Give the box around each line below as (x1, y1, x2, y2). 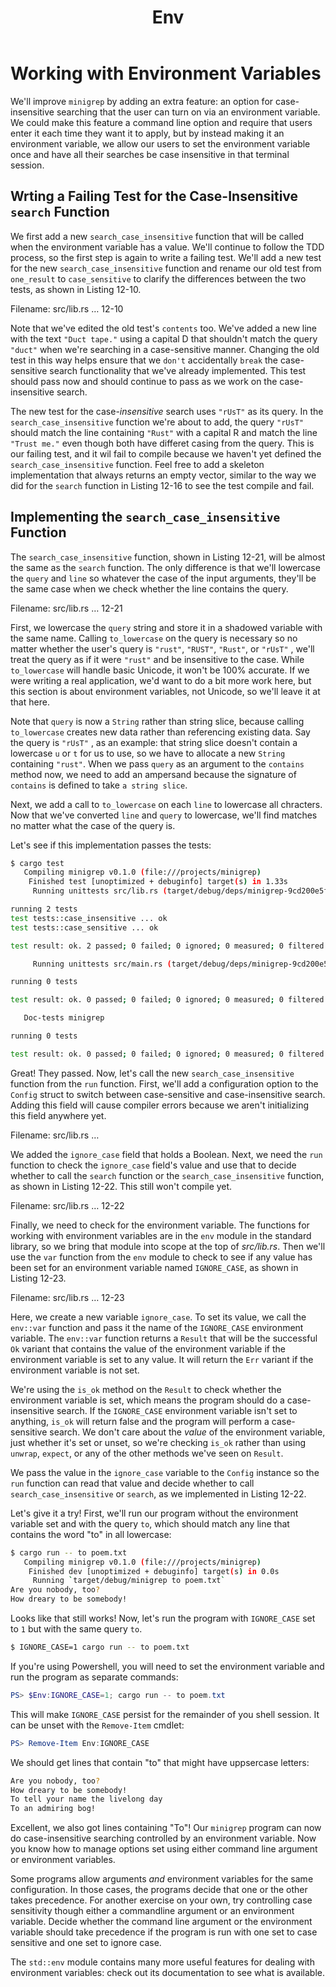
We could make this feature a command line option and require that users (10, 116, 313, 128)
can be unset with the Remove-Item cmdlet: (10, 1719, 185, 1731)
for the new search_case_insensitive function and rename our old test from (10, 262, 322, 274)
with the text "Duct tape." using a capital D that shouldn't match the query (10, 332, 318, 345)
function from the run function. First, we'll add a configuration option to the (10, 1077, 319, 1090)
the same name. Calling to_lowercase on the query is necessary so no (10, 632, 298, 644)
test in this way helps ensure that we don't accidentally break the (10, 354, 279, 366)
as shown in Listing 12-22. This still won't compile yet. (10, 1180, 233, 1192)
